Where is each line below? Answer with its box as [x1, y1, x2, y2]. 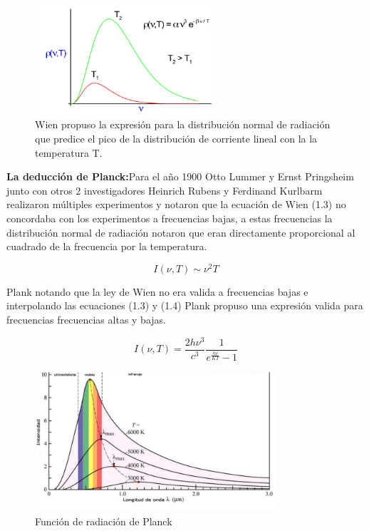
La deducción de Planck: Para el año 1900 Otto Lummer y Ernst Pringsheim [6, 169, 354, 184]
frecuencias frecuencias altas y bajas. [6, 312, 166, 327]
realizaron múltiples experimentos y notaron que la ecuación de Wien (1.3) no [6, 197, 346, 212]
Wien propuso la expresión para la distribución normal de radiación [35, 117, 331, 132]
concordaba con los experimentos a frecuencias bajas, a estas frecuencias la [6, 210, 333, 225]
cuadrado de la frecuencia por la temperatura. [6, 239, 207, 254]
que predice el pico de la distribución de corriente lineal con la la [35, 131, 318, 146]
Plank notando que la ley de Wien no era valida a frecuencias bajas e [6, 284, 308, 299]
